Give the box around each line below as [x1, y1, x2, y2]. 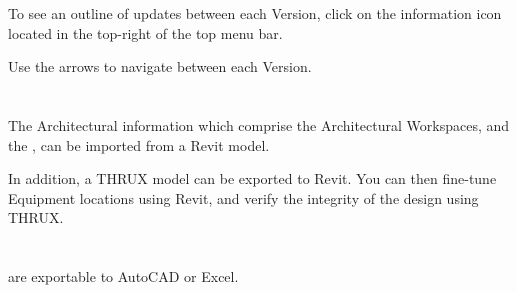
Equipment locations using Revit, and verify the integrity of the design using [8, 187, 479, 208]
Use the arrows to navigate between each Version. [8, 56, 312, 77]
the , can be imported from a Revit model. [8, 134, 270, 155]
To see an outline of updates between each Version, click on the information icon [8, 3, 502, 23]
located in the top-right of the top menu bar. [8, 22, 283, 43]
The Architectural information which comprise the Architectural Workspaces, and [8, 114, 510, 135]
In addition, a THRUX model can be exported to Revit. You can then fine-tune [8, 168, 497, 189]
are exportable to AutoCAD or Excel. [8, 266, 239, 287]
